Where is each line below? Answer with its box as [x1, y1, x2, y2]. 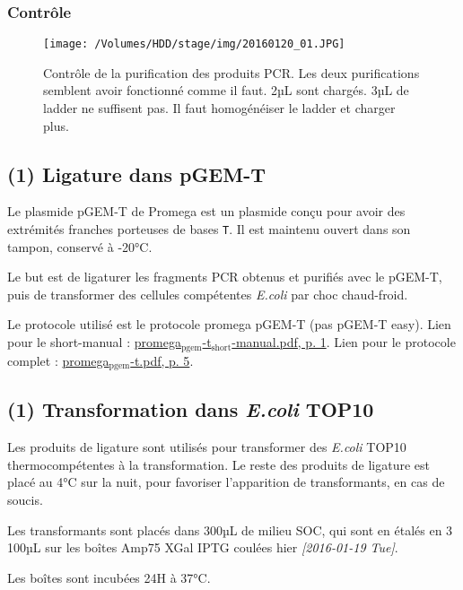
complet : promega [7, 351, 109, 369]
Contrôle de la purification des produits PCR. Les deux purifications [43, 63, 420, 82]
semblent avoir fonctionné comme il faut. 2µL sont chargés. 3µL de [43, 81, 409, 100]
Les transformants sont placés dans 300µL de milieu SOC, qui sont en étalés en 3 [7, 520, 453, 539]
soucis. [7, 490, 43, 508]
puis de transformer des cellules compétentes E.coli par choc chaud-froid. [7, 284, 408, 303]
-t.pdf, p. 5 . [130, 351, 194, 369]
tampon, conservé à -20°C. [7, 237, 153, 256]
